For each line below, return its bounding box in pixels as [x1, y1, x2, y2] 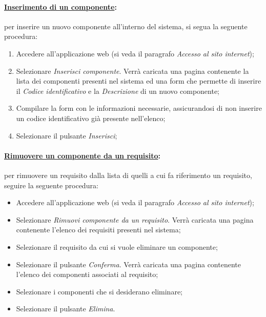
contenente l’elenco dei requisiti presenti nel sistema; [16, 224, 181, 235]
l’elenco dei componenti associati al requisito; [16, 269, 158, 280]
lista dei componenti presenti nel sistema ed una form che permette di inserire [16, 75, 261, 86]
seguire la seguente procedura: [4, 180, 98, 190]
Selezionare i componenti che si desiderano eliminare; [16, 286, 182, 296]
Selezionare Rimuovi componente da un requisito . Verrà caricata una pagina [16, 214, 254, 225]
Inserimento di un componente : [4, 1, 117, 12]
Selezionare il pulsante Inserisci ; [16, 130, 117, 141]
